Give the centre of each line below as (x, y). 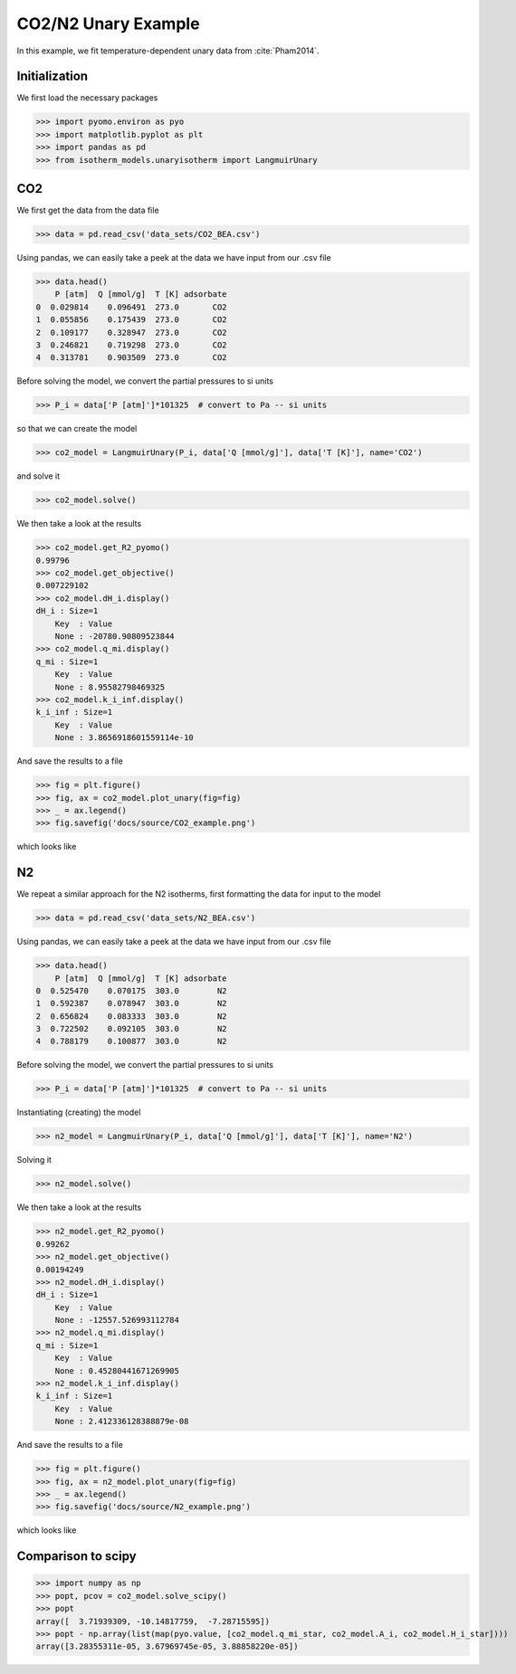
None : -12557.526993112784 (117, 1320)
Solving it (34, 1160)
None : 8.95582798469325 (110, 687)
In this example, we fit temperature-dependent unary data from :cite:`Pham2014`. (168, 51)
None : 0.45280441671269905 (117, 1370)
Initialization (53, 76)
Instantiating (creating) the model (79, 1112)
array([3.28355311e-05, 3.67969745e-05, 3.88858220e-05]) (167, 1646)
